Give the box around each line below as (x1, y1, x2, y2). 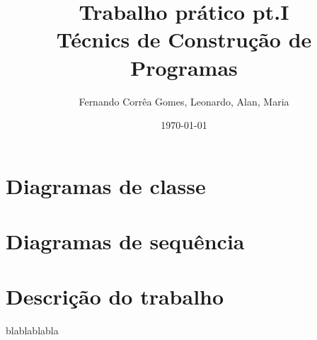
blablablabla (6, 323, 59, 338)
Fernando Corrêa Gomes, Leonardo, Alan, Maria (79, 93, 289, 108)
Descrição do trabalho (6, 282, 224, 311)
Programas (130, 52, 238, 81)
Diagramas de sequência (6, 227, 245, 256)
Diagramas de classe (6, 171, 206, 200)
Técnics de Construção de (56, 25, 312, 54)
